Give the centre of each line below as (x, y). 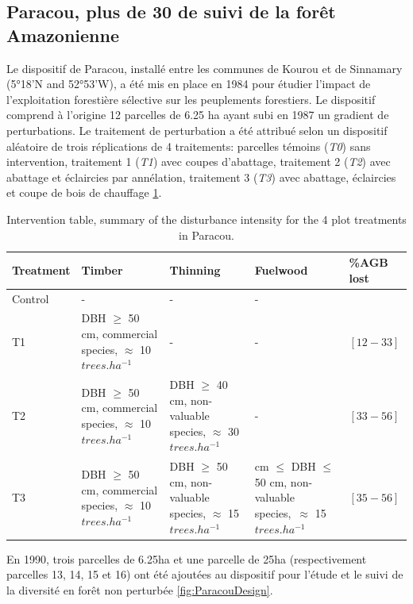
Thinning (195, 269)
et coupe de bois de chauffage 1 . (84, 192)
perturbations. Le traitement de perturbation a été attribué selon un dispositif (197, 130)
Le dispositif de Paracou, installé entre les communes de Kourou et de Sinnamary (205, 68)
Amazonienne (63, 35)
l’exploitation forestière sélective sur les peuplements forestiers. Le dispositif (191, 99)
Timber (102, 269)
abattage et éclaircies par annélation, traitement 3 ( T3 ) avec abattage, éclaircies (201, 177)
